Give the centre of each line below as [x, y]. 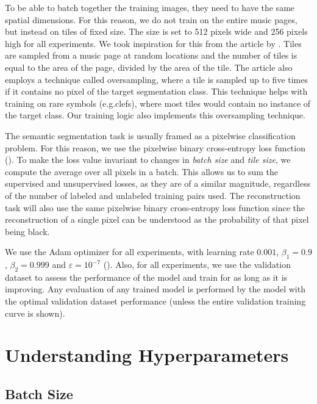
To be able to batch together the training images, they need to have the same [150, 7]
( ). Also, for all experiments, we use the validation [197, 265]
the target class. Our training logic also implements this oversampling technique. [155, 115]
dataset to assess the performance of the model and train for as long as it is [146, 277]
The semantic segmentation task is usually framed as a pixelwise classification [150, 135]
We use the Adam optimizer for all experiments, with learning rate [130, 252]
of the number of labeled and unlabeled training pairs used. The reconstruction [153, 195]
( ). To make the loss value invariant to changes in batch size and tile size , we [148, 160]
